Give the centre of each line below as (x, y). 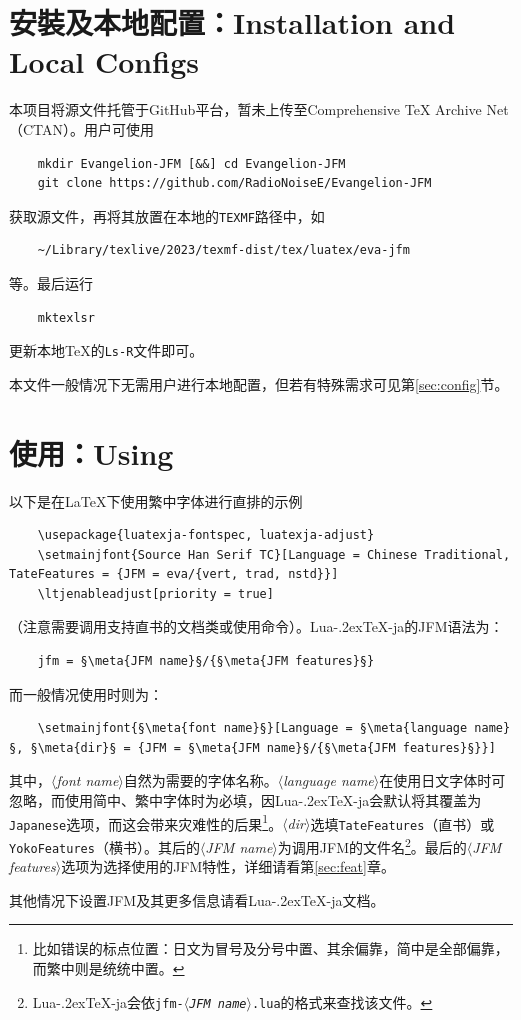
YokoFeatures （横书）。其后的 (104, 846)
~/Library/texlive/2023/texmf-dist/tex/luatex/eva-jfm (223, 250)
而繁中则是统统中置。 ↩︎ (108, 968)
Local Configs (104, 61)
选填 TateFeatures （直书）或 (402, 823)
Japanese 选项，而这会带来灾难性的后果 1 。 (146, 822)
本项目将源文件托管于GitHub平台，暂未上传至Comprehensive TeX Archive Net (259, 109)
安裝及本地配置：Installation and (232, 22)
